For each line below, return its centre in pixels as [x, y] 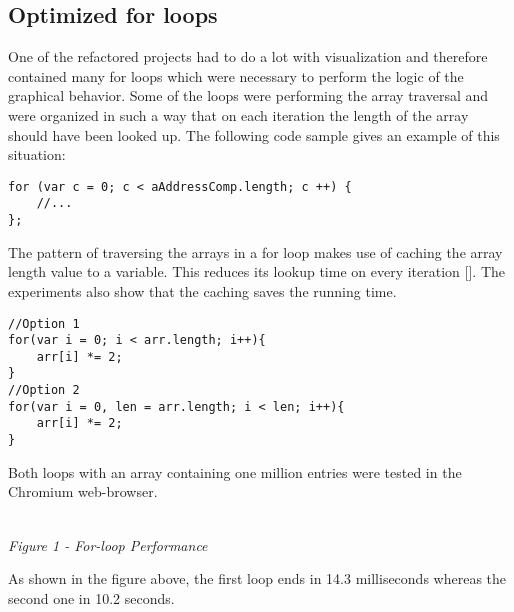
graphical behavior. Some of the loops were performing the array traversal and [248, 95]
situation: [37, 154]
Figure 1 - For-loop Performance [108, 544]
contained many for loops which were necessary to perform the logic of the [236, 75]
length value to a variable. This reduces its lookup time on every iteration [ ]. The [256, 271]
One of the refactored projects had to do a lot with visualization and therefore [248, 56]
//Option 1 [44, 323]
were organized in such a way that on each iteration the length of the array [238, 114]
